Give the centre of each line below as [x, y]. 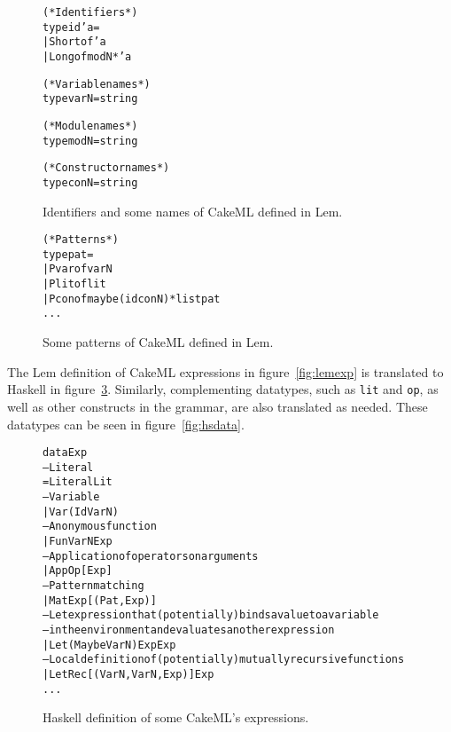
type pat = [68, 254]
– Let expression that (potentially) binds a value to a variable [211, 615]
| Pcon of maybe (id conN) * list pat [132, 299]
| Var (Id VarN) [81, 512]
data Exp [65, 453]
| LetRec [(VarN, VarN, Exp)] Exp [128, 674]
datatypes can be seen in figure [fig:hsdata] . [126, 424]
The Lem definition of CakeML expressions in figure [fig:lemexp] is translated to [225, 371]
